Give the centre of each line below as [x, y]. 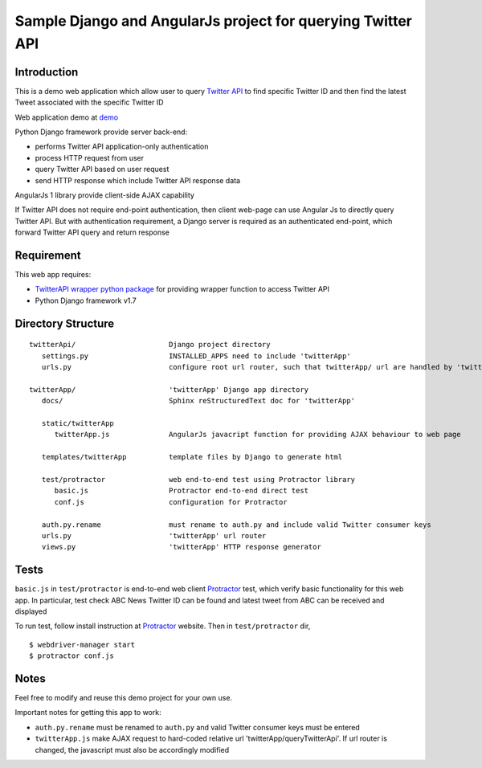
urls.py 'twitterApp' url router [154, 535]
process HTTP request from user [90, 157]
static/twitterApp [78, 423]
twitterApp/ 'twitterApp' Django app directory [169, 389]
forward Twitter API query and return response [92, 232]
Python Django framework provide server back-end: [101, 132]
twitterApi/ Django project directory [150, 345]
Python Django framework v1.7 [86, 300]
